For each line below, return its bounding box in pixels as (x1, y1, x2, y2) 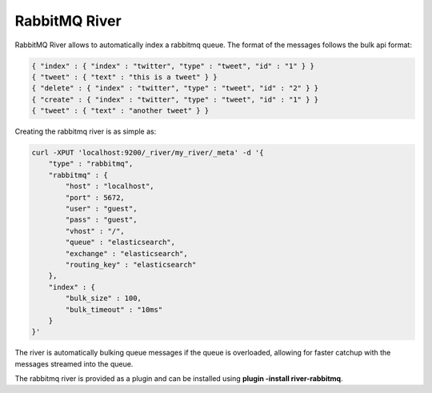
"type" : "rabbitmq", (48, 159, 134, 168)
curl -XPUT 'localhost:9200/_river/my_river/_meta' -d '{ (31, 148, 264, 158)
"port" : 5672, (65, 193, 126, 202)
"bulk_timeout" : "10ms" (65, 305, 163, 314)
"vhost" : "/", (65, 227, 126, 235)
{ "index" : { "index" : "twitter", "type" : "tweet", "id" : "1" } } (31, 61, 315, 70)
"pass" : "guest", (65, 215, 138, 224)
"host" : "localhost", (65, 182, 155, 191)
